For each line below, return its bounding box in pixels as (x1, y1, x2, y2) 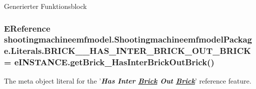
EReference (4, 22, 51, 34)
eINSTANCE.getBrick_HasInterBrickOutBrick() (14, 56, 214, 68)
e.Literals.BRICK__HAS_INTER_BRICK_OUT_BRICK (4, 44, 251, 57)
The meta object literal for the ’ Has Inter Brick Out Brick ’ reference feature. (4, 75, 252, 86)
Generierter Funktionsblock (4, 1, 87, 11)
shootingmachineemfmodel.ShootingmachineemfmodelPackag (4, 33, 252, 45)
